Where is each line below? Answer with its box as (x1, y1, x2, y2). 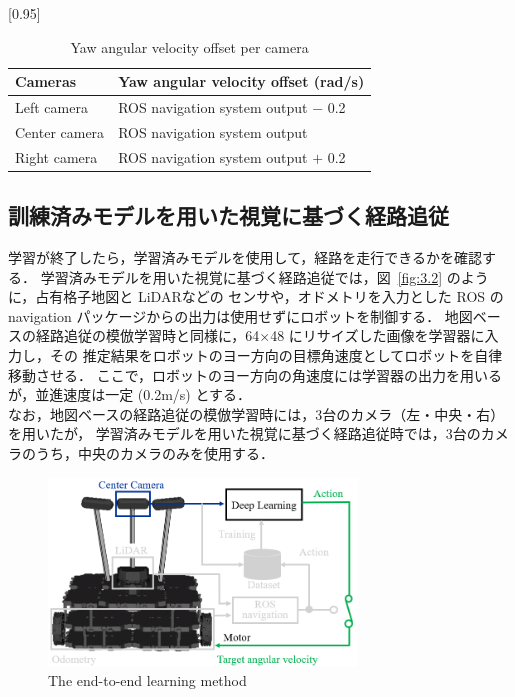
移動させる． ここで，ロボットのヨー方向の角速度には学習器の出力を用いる (8, 364, 503, 385)
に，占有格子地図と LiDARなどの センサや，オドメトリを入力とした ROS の (8, 286, 504, 307)
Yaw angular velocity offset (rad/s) (118, 71, 365, 92)
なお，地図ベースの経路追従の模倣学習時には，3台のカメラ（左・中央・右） (8, 403, 505, 424)
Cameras (15, 71, 77, 92)
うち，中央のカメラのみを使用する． (35, 442, 274, 463)
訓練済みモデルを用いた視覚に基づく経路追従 (8, 200, 449, 231)
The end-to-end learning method (48, 670, 247, 691)
